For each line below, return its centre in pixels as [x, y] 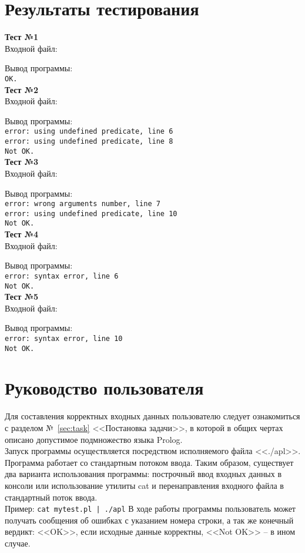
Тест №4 [22, 234]
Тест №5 [22, 297]
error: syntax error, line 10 [64, 338]
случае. [18, 543]
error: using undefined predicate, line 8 [89, 141]
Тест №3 [22, 162]
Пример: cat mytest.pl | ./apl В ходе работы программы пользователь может [150, 509]
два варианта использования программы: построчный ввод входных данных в [143, 474]
